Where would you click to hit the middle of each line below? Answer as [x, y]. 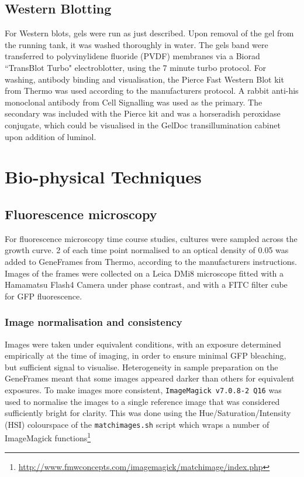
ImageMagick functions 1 [48, 437]
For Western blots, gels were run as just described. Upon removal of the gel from [149, 33]
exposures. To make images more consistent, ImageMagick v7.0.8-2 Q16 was [143, 389]
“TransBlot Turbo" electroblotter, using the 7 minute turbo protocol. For [136, 67]
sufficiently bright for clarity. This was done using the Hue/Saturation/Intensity [148, 413]
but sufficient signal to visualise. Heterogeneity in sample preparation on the [141, 367]
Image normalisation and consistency [94, 322]
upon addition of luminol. [51, 136]
